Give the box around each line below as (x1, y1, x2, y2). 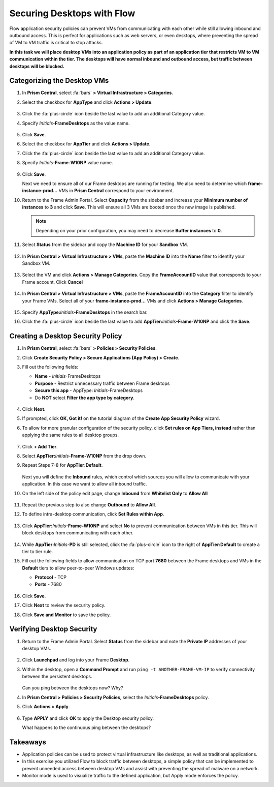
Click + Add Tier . (22, 443, 58, 449)
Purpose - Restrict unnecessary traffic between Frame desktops (35, 380, 170, 386)
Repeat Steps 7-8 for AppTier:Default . (22, 462, 103, 468)
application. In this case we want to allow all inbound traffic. (22, 481, 147, 487)
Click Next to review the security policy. (22, 602, 106, 609)
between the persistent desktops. (22, 674, 92, 680)
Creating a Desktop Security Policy (9, 332, 122, 341)
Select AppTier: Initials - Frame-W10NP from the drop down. (22, 452, 147, 459)
